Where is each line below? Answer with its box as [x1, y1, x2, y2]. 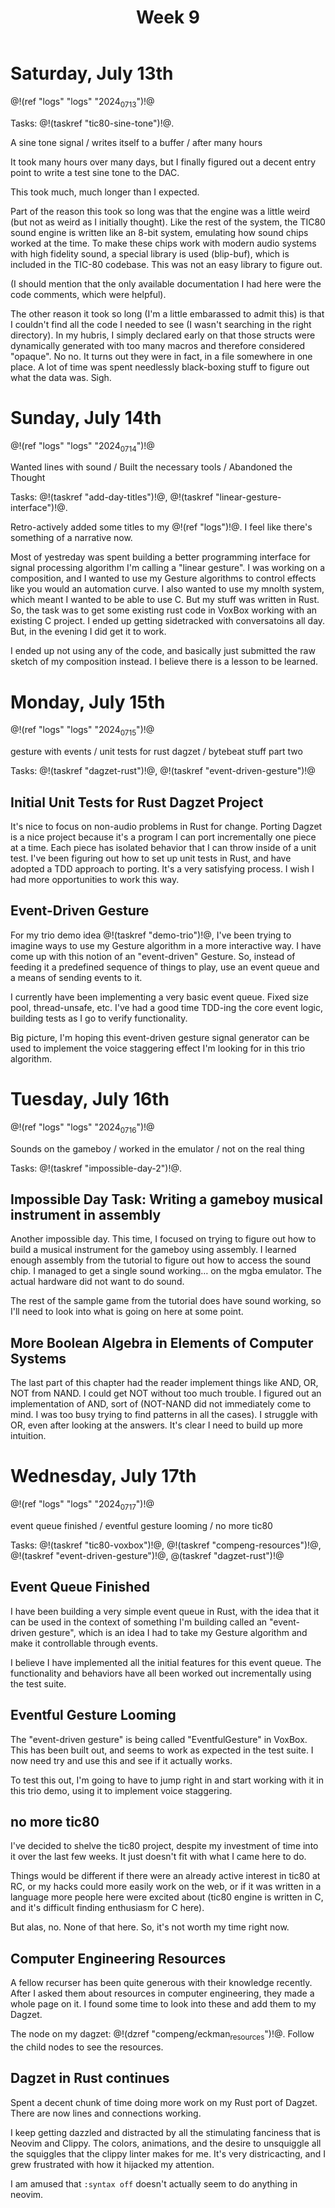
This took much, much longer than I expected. [10, 186, 200, 198]
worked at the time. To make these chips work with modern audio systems [10, 237, 317, 249]
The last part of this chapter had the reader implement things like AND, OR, [10, 1377, 319, 1389]
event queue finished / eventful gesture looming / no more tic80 [10, 1519, 273, 1531]
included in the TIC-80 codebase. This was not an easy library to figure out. [10, 258, 323, 270]
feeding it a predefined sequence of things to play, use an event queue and [10, 961, 320, 973]
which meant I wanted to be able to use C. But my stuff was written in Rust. [10, 594, 320, 606]
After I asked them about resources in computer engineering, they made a [10, 1987, 315, 2000]
